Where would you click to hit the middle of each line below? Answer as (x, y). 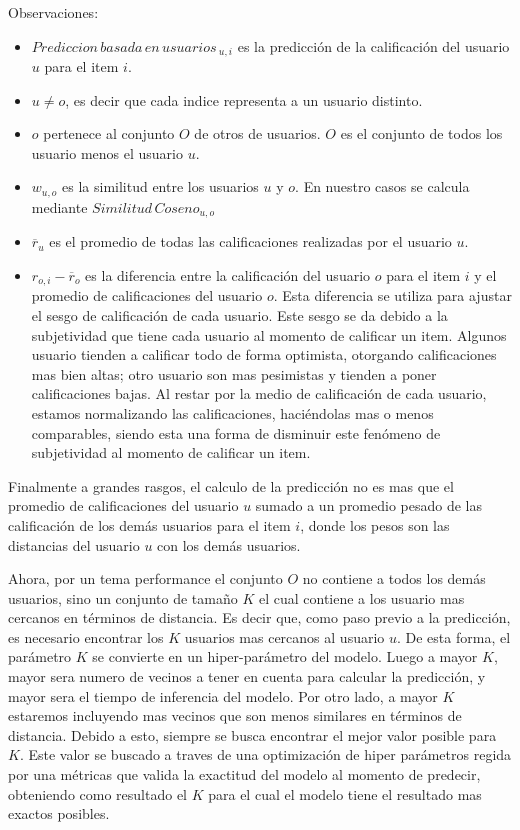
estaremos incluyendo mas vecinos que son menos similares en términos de (235, 715)
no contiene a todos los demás (394, 578)
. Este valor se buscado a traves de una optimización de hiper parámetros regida (265, 754)
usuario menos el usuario (107, 152)
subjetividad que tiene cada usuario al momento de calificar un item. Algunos (269, 334)
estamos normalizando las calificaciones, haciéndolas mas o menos (232, 412)
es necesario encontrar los (86, 636)
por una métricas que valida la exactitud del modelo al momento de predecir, (244, 774)
